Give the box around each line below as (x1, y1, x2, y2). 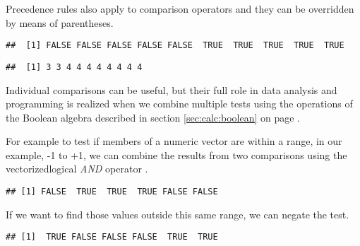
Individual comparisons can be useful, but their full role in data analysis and (6, 82, 337, 97)
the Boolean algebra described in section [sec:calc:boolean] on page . (6, 110, 301, 124)
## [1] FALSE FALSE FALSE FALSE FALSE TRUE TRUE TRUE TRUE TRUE (6, 40, 344, 51)
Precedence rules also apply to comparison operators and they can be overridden (6, 1, 354, 16)
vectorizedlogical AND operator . (6, 161, 148, 176)
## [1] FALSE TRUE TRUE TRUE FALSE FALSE (6, 187, 218, 197)
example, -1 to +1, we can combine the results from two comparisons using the (6, 147, 347, 162)
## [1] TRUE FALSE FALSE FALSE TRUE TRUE (6, 232, 218, 242)
